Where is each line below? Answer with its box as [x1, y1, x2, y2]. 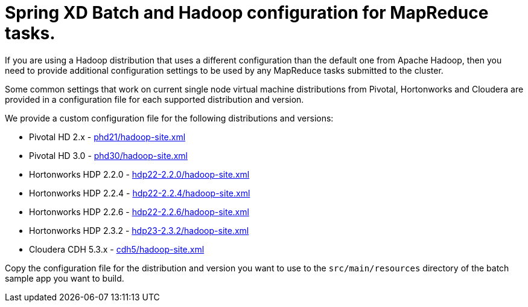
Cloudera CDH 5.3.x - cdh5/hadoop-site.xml [29, 244, 205, 254]
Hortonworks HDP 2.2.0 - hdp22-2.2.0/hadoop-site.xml [29, 169, 250, 179]
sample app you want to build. [5, 273, 124, 283]
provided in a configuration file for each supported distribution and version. [5, 94, 304, 105]
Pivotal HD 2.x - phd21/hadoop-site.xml [29, 131, 186, 142]
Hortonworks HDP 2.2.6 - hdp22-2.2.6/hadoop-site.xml [29, 206, 249, 217]
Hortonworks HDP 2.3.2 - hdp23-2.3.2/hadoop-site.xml [29, 225, 249, 236]
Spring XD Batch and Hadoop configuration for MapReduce [5, 2, 489, 23]
